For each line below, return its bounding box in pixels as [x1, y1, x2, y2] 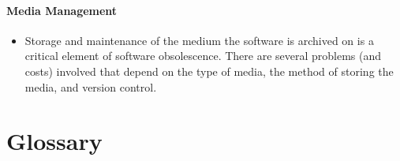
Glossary [6, 125, 103, 157]
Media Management [6, 2, 118, 18]
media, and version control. [24, 78, 157, 95]
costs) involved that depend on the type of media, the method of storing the [24, 62, 394, 79]
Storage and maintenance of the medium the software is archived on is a [24, 32, 374, 48]
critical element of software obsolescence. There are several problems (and [24, 47, 382, 64]
